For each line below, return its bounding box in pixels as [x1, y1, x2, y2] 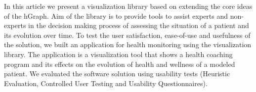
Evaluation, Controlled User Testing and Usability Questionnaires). [4, 78, 208, 88]
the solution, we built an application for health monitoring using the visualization [4, 39, 252, 50]
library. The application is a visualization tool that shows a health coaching [4, 49, 233, 59]
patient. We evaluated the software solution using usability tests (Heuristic [4, 68, 230, 79]
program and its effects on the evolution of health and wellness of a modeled [4, 59, 235, 69]
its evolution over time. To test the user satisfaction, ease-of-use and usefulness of [4, 30, 251, 40]
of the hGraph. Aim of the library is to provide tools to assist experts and [4, 10, 228, 21]
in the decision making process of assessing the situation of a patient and [28, 20, 249, 31]
